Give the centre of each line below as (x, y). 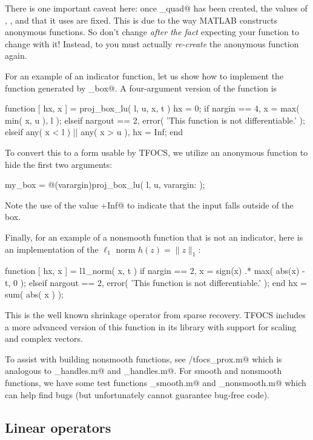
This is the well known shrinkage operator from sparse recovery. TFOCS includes (155, 315)
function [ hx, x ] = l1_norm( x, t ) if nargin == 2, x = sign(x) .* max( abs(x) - (155, 271)
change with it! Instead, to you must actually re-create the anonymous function (152, 43)
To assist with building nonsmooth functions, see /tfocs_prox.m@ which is (143, 358)
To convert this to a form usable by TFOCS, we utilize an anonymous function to (156, 152)
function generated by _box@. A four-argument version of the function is (141, 88)
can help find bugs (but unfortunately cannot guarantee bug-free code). (137, 394)
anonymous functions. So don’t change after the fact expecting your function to (152, 32)
